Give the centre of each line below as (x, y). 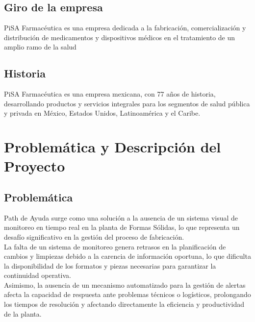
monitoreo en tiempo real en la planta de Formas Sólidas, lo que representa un (122, 227)
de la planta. (23, 313)
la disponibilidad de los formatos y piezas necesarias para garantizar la (110, 265)
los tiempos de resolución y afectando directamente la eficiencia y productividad (124, 304)
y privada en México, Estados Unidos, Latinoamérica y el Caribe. (102, 113)
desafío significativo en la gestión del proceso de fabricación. (94, 236)
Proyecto (35, 166)
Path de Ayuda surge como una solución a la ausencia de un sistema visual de (121, 217)
